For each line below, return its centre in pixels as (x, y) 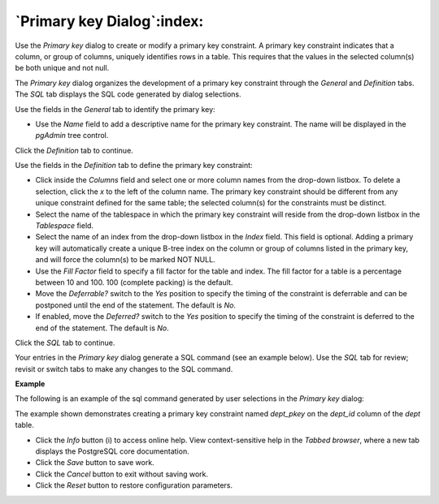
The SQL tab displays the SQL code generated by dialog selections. (128, 94)
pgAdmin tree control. (72, 136)
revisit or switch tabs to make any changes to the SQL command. (124, 368)
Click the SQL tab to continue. (65, 342)
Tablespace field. (64, 226)
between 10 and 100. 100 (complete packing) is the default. (134, 282)
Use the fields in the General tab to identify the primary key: (115, 109)
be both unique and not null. (62, 68)
